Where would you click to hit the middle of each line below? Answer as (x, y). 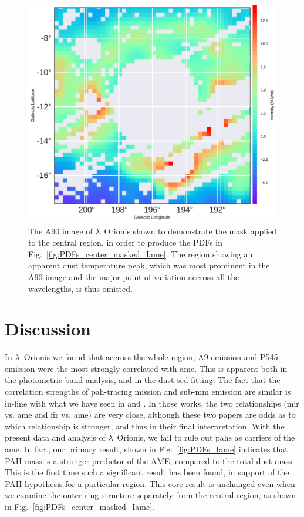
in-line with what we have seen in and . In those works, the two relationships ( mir (152, 403)
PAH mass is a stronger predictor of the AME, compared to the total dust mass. (150, 460)
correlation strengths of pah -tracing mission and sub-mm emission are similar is (148, 392)
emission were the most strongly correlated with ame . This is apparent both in (146, 368)
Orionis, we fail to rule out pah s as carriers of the (206, 437)
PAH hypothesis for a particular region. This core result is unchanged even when (150, 483)
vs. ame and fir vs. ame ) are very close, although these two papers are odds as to (150, 414)
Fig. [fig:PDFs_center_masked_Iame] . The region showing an (141, 254)
